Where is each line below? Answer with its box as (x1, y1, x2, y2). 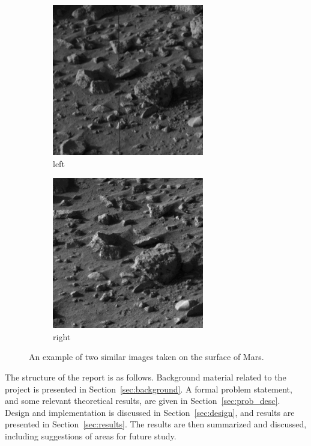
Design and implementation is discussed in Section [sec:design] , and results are (5, 406, 295, 418)
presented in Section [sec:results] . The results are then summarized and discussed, (5, 418, 307, 430)
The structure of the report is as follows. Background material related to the (5, 370, 286, 383)
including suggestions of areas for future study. (5, 429, 177, 442)
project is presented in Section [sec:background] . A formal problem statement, (5, 382, 292, 395)
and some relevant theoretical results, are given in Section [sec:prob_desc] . (5, 394, 280, 407)
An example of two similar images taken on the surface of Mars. (29, 350, 264, 363)
